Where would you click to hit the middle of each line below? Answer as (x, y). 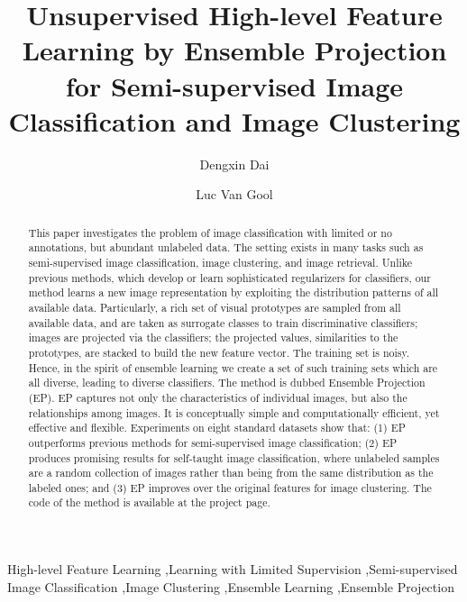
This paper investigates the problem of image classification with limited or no (210, 232)
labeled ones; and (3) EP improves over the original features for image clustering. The (230, 487)
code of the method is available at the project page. (149, 502)
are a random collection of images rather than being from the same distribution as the (231, 473)
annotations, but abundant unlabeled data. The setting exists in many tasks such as (226, 247)
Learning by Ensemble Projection (234, 50)
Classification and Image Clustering (234, 120)
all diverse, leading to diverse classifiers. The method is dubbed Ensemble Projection (227, 383)
